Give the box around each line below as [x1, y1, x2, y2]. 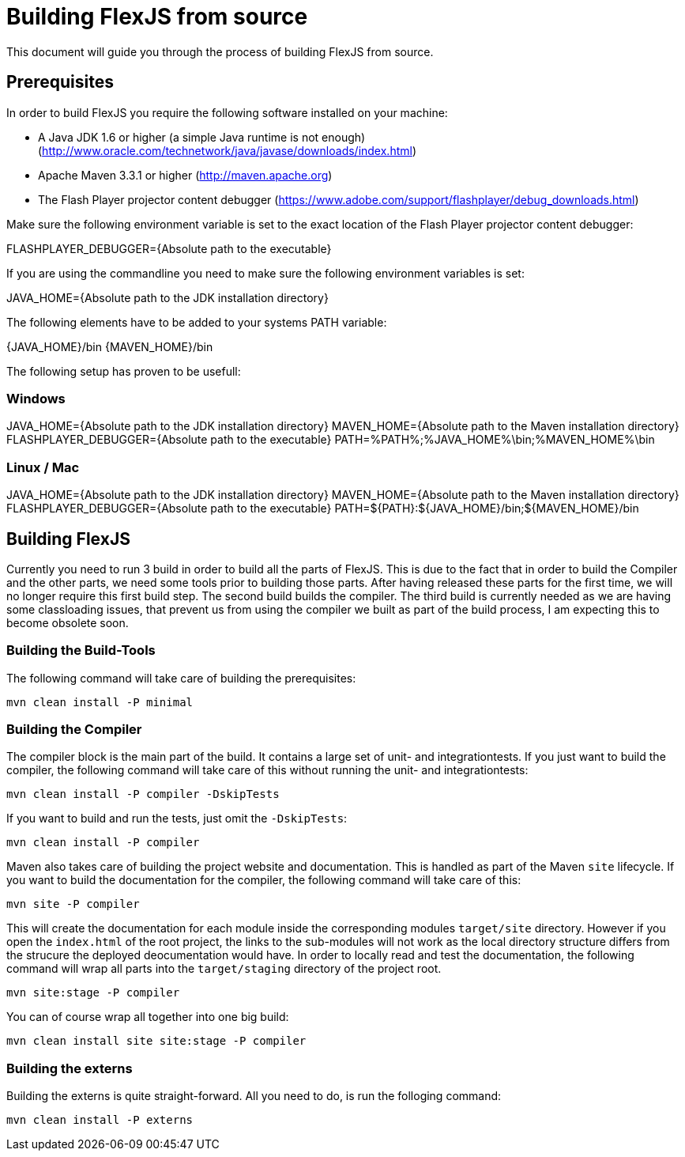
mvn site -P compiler [6, 898, 140, 911]
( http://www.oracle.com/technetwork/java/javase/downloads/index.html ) [38, 143, 417, 157]
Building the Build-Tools [6, 642, 156, 659]
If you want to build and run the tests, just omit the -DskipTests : [6, 811, 348, 826]
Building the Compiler [6, 721, 142, 738]
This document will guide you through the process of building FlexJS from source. [6, 44, 434, 59]
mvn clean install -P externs [6, 1114, 194, 1127]
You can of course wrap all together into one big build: [6, 1010, 289, 1024]
